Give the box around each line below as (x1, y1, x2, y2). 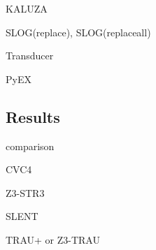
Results (6, 105, 60, 127)
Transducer (6, 48, 54, 63)
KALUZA (6, 1, 48, 15)
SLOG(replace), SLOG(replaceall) (6, 24, 151, 39)
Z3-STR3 (6, 185, 45, 200)
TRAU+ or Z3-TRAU (6, 232, 100, 247)
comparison (6, 138, 55, 153)
